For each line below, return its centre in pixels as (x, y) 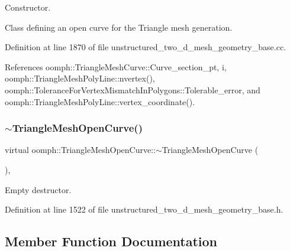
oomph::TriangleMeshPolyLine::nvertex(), (80, 78)
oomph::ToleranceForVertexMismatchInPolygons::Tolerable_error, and (133, 89)
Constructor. (28, 7)
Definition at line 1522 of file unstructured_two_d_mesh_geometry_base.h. (144, 209)
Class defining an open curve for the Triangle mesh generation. (119, 27)
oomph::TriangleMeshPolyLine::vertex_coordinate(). (100, 101)
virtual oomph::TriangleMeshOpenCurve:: (80, 150)
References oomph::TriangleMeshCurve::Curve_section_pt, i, (116, 66)
